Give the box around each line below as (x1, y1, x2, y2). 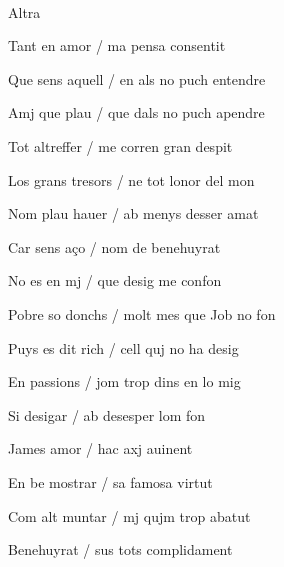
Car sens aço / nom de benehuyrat (8, 236, 221, 257)
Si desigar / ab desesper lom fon (8, 404, 206, 425)
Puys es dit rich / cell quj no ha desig (8, 337, 239, 358)
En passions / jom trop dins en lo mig (8, 371, 241, 392)
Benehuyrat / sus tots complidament (8, 539, 233, 560)
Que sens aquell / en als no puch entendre (8, 68, 266, 89)
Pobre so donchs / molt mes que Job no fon (8, 303, 276, 324)
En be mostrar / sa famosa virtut (8, 471, 213, 492)
